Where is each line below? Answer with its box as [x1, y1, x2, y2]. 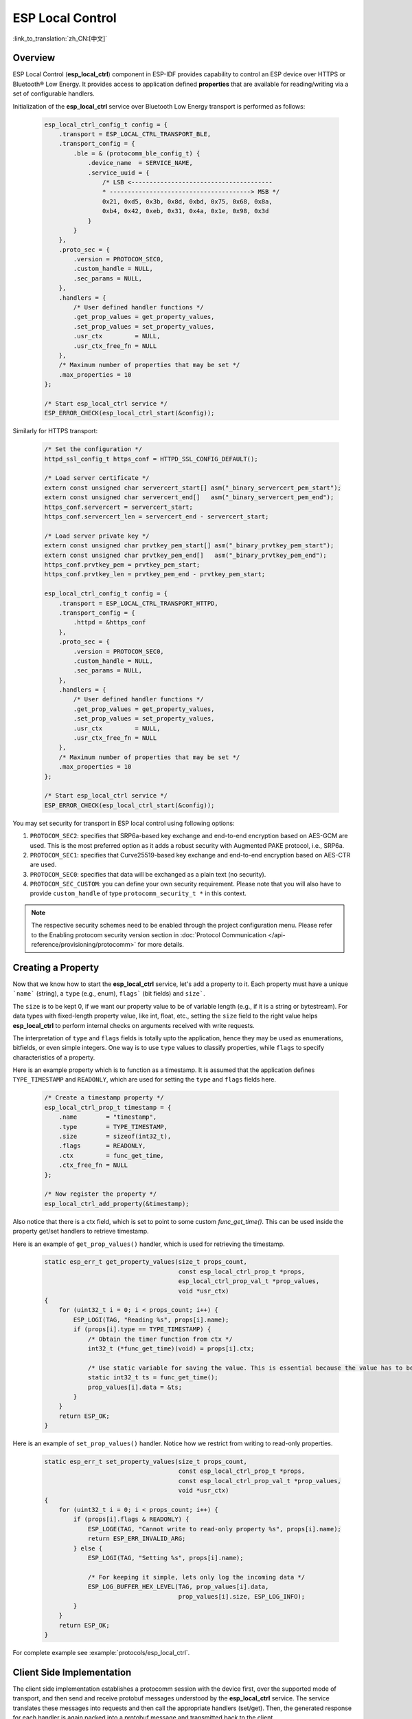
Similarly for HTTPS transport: [12, 427, 98, 435]
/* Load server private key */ [44, 532, 150, 540]
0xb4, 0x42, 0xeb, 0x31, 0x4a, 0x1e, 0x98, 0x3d [102, 207, 269, 215]
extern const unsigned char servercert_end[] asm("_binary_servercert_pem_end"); [44, 494, 334, 501]
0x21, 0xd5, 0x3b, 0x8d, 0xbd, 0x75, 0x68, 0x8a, [102, 197, 273, 206]
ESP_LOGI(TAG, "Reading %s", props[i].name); [73, 1315, 229, 1324]
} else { [73, 1544, 103, 1552]
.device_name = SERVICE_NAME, [87, 159, 194, 167]
